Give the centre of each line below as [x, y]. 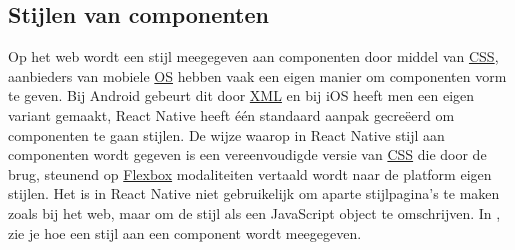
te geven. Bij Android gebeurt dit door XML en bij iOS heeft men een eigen [241, 95]
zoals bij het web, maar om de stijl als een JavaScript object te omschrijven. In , [254, 212]
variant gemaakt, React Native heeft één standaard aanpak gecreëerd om [231, 114]
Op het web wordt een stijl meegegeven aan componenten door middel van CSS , [253, 56]
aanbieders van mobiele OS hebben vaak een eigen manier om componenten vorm [257, 75]
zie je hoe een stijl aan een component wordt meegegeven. [185, 232]
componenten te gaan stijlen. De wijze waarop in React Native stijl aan [226, 134]
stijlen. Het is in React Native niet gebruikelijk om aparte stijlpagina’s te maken [254, 193]
